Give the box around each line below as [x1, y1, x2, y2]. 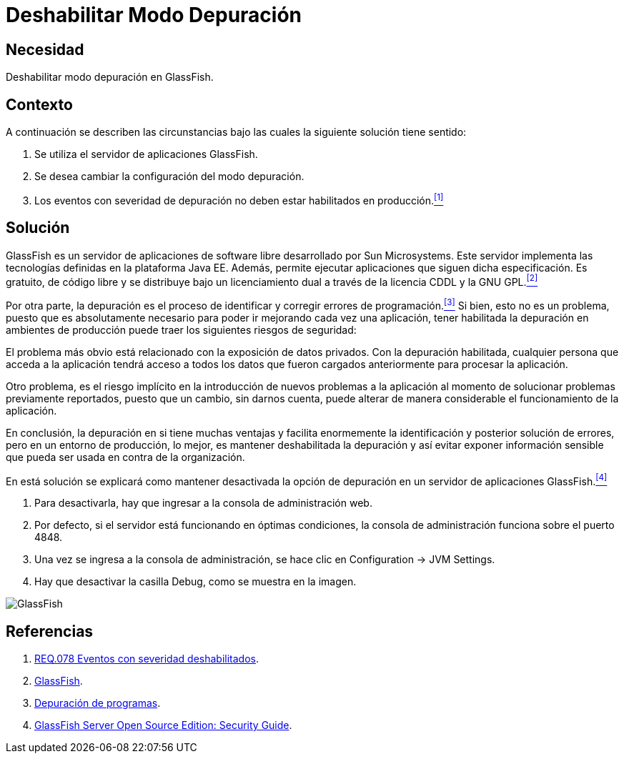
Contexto [6, 95, 73, 114]
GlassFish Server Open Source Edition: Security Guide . [34, 719, 292, 732]
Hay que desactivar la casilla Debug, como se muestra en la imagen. [34, 575, 357, 588]
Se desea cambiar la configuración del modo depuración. [34, 170, 304, 183]
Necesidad [6, 40, 84, 59]
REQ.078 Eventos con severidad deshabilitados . [34, 653, 259, 665]
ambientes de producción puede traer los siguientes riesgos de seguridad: [6, 323, 357, 336]
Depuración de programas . [34, 697, 161, 710]
